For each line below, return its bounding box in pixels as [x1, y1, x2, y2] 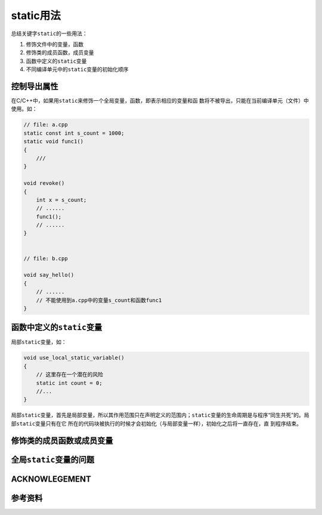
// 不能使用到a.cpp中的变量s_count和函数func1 [36, 297, 162, 304]
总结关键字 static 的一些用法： [11, 30, 88, 37]
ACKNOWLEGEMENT [11, 474, 92, 484]
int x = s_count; [36, 196, 87, 203]
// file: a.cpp [23, 121, 68, 128]
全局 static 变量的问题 [11, 454, 95, 465]
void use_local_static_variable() [23, 354, 125, 361]
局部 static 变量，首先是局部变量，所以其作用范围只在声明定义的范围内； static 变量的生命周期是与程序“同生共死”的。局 [11, 412, 309, 419]
